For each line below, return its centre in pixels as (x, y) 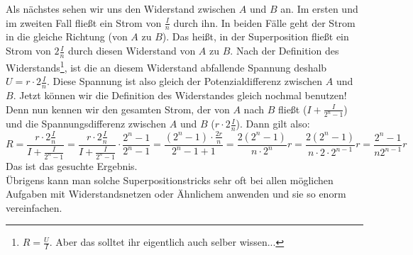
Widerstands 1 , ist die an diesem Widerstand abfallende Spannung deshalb (166, 66)
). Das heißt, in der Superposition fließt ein (255, 36)
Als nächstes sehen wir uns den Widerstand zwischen (121, 8)
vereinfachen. (34, 207)
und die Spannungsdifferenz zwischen (86, 124)
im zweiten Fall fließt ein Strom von (84, 22)
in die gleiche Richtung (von (67, 36)
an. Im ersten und (319, 8)
